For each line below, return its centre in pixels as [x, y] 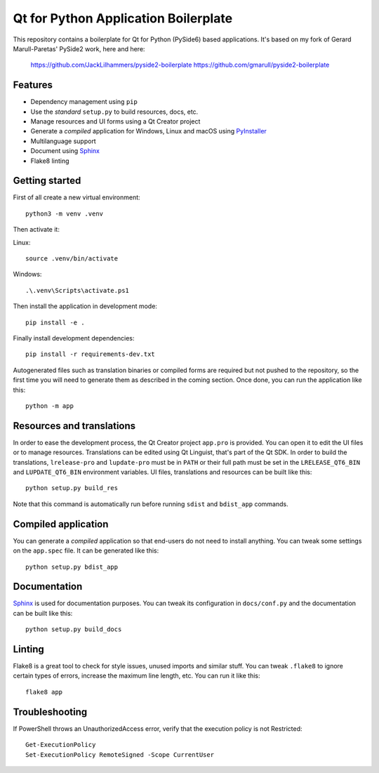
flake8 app [44, 692]
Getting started [47, 181]
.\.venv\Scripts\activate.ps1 [78, 290]
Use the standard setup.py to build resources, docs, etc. [114, 112]
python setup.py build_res [72, 488]
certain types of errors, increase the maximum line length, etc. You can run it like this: [137, 676]
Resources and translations [74, 426]
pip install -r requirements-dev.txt [91, 354]
